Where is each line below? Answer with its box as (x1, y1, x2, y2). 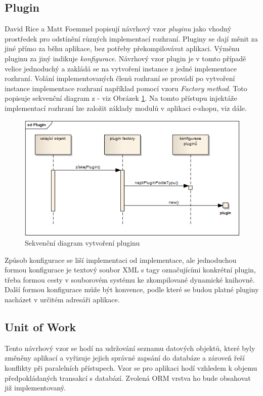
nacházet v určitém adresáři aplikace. (5, 294, 120, 305)
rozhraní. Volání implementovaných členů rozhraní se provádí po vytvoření (5, 73, 235, 84)
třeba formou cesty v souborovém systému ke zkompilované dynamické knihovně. (5, 274, 255, 285)
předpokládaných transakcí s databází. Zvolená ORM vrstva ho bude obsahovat (5, 372, 251, 383)
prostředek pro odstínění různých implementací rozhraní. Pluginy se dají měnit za (5, 33, 258, 44)
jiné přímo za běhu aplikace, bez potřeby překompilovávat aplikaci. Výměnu (5, 43, 240, 54)
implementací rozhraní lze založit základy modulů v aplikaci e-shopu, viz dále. (5, 102, 247, 113)
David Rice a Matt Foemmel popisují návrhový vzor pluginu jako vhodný (5, 23, 232, 34)
